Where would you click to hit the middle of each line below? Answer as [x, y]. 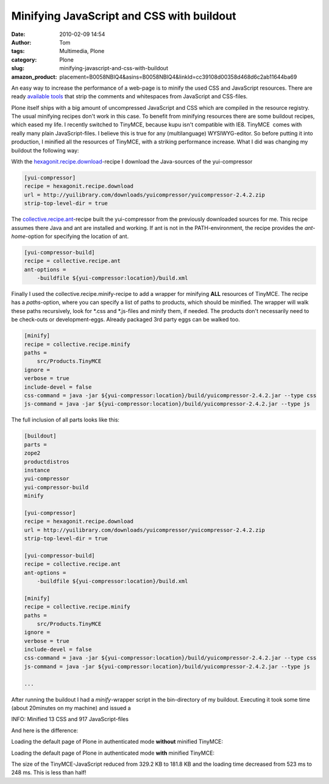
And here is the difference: [45, 730]
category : [24, 59]
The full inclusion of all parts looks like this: [65, 420]
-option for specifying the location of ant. [77, 236]
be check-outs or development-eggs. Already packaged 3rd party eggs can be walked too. [126, 320]
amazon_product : [34, 77]
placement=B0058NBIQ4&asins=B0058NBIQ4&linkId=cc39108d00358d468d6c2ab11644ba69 [178, 77]
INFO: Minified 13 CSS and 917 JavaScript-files [70, 719]
